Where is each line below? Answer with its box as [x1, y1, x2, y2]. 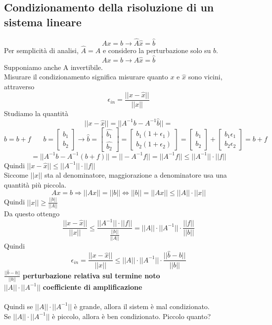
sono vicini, [188, 71, 223, 82]
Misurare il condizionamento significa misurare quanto [4, 71, 168, 82]
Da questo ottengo [4, 208, 60, 219]
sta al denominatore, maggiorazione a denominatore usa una [44, 170, 227, 180]
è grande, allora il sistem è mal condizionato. [74, 301, 210, 311]
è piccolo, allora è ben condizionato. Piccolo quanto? [52, 311, 211, 321]
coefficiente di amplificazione [43, 281, 142, 292]
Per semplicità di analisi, [4, 45, 79, 56]
